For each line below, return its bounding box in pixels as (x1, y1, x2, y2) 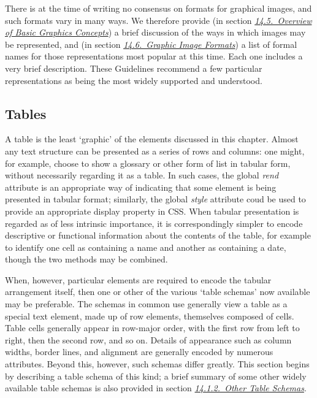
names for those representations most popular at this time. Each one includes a (5, 50, 303, 63)
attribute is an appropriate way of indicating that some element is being (5, 180, 277, 193)
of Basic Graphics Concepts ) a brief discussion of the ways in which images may (5, 26, 306, 39)
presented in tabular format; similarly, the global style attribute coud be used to (5, 193, 306, 205)
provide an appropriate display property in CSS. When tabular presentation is (5, 204, 299, 217)
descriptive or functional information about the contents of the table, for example (5, 229, 311, 242)
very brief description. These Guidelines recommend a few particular (5, 61, 262, 74)
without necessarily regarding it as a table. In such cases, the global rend (5, 169, 279, 182)
